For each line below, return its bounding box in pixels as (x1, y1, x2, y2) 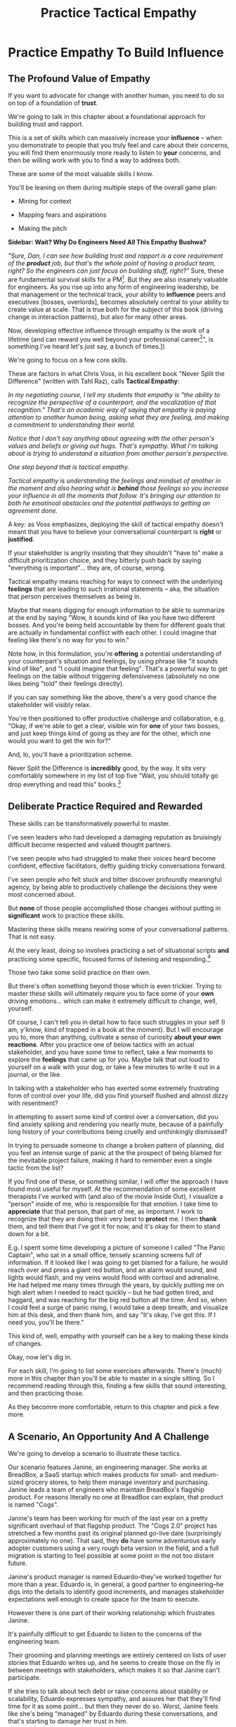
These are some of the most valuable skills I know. (8, 170, 154, 177)
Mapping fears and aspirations (18, 211, 107, 219)
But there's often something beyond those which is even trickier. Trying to (8, 982, 222, 990)
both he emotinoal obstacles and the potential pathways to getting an (8, 499, 211, 508)
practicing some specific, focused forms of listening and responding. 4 (8, 953, 211, 963)
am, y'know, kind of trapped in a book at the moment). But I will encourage (8, 1025, 224, 1034)
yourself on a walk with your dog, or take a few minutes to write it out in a (8, 1063, 221, 1071)
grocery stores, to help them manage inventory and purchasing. (25, 1478, 210, 1487)
